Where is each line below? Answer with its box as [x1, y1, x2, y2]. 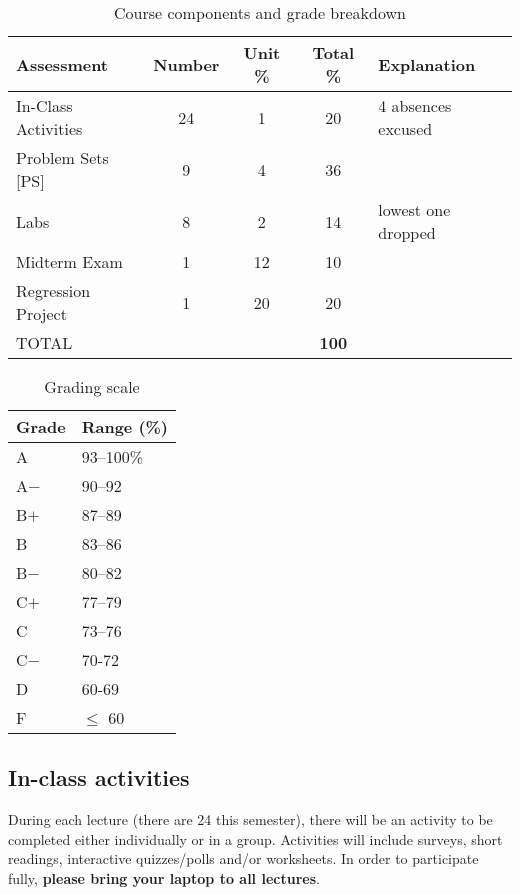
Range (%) [81, 415, 169, 438]
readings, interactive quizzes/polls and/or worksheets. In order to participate [8, 848, 479, 869]
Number [153, 52, 220, 76]
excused [378, 117, 433, 140]
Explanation [378, 52, 476, 76]
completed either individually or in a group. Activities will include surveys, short [8, 828, 503, 849]
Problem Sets [16, 146, 109, 169]
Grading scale [44, 375, 140, 398]
